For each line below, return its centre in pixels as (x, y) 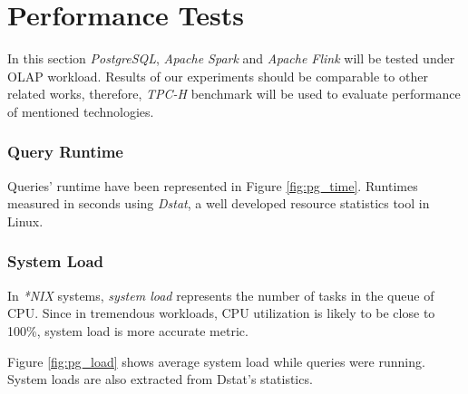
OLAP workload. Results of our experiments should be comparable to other (218, 76)
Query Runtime (65, 152)
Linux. (25, 221)
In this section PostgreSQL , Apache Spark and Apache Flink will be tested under (231, 58)
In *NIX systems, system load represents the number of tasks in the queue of (221, 295)
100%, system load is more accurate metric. (128, 330)
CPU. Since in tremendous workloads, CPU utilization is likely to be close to (221, 313)
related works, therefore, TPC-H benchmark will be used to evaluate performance (234, 94)
